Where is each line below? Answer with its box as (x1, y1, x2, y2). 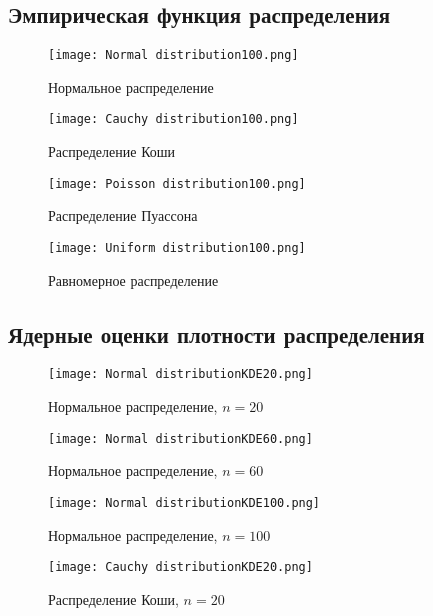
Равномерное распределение (48, 269, 219, 290)
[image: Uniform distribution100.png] (48, 240, 306, 255)
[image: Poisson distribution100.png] (48, 176, 306, 191)
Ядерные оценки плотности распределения (8, 318, 425, 349)
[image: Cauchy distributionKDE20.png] (48, 560, 313, 575)
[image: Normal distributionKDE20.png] (48, 367, 313, 382)
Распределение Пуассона (48, 205, 198, 226)
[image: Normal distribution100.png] (48, 48, 299, 63)
